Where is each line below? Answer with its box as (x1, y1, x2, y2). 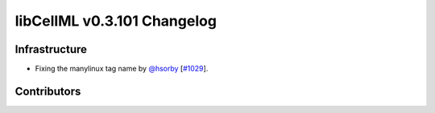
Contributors (14, 84, 81, 98)
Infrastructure (14, 42, 88, 56)
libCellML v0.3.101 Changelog (14, 12, 217, 30)
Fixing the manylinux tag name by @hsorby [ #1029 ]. (35, 64, 209, 74)
